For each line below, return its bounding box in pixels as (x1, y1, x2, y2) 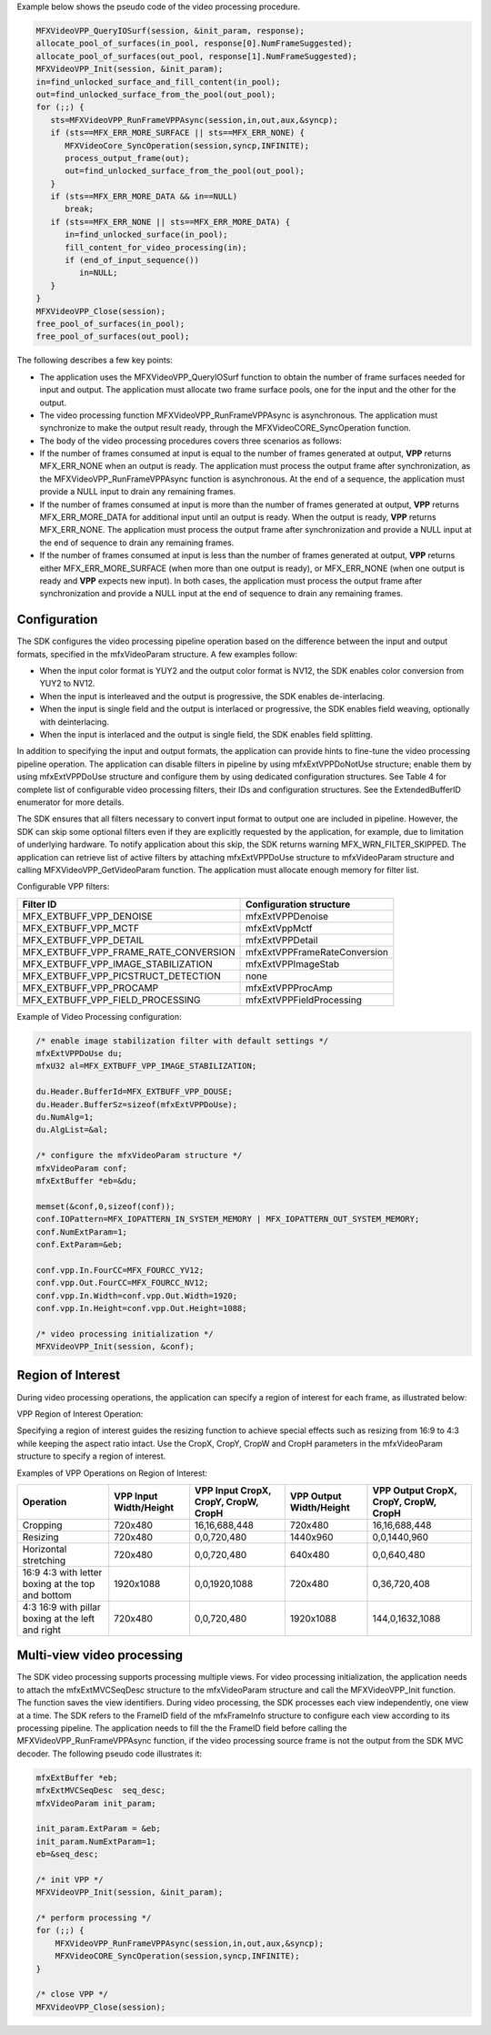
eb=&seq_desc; (35, 1849, 99, 1859)
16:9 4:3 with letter (22, 1566, 103, 1579)
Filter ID (22, 898, 57, 911)
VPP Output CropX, (372, 1484, 457, 1497)
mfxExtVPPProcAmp (245, 982, 334, 994)
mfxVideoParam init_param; (35, 1798, 156, 1808)
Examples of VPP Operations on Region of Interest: (16, 1467, 208, 1479)
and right (22, 1623, 62, 1636)
